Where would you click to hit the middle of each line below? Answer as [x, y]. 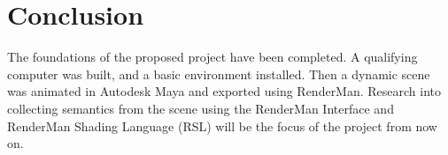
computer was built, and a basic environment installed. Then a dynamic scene [219, 74]
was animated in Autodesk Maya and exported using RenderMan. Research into [224, 91]
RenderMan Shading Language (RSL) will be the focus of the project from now [222, 125]
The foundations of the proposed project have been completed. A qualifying [212, 57]
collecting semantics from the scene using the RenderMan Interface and [201, 108]
